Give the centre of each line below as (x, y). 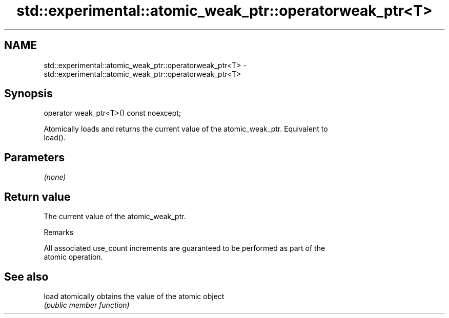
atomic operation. (73, 257)
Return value (37, 197)
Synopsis (28, 94)
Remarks (59, 232)
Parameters (34, 157)
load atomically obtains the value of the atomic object (134, 296)
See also (26, 277)
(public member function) (87, 305)
